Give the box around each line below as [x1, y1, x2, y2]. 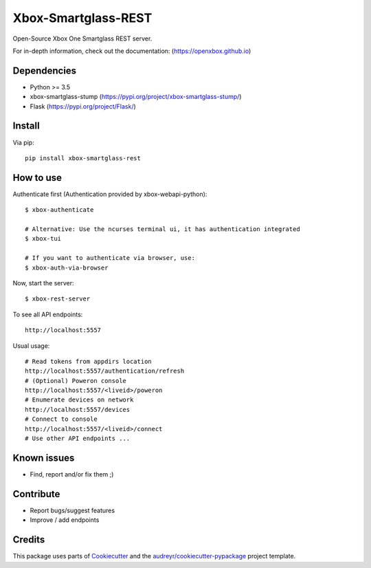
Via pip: [12, 138, 34, 146]
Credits [12, 534, 45, 546]
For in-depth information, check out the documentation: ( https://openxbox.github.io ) [12, 47, 251, 55]
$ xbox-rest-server [25, 295, 91, 303]
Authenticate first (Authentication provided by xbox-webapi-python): [12, 190, 207, 198]
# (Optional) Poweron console [25, 377, 127, 384]
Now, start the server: [12, 278, 75, 287]
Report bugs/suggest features [30, 506, 115, 514]
